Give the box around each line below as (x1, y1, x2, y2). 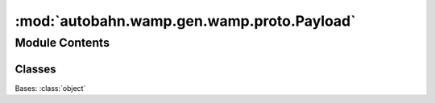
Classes (14, 62, 56, 76)
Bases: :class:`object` (14, 83, 86, 93)
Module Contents (14, 35, 110, 50)
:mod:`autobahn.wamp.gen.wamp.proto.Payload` (14, 12, 356, 30)
